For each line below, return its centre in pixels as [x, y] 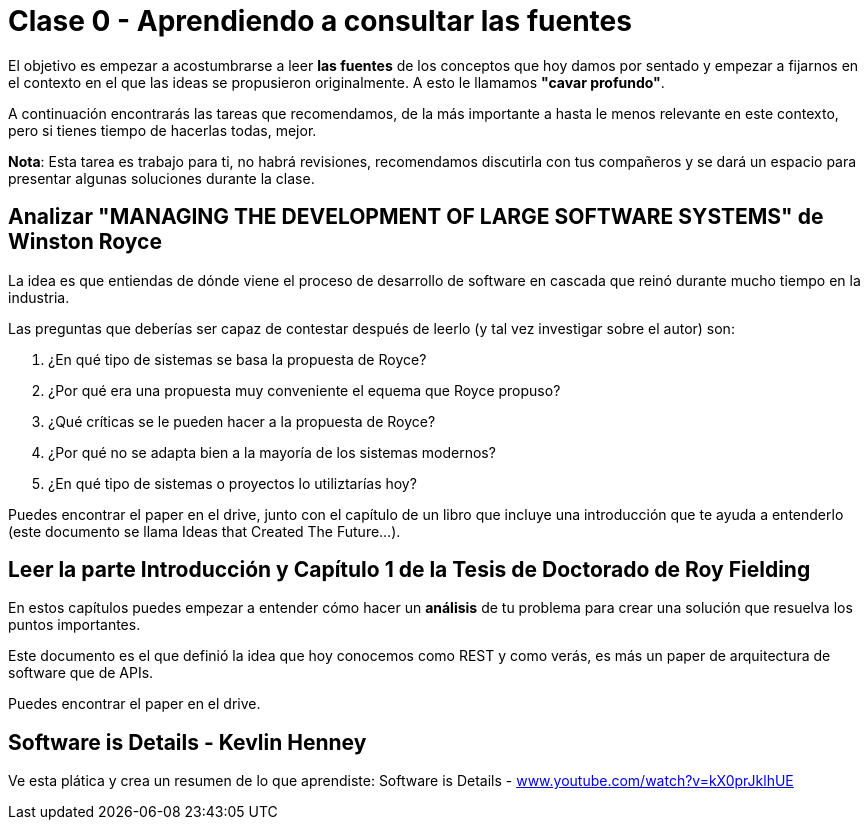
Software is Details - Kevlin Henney [187, 742]
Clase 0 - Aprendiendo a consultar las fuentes [320, 21]
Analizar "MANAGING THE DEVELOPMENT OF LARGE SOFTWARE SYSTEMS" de [416, 217]
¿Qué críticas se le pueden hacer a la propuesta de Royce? [242, 421]
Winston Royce [85, 242]
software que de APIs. [81, 673]
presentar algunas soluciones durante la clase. [161, 178]
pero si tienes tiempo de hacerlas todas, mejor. [162, 130]
